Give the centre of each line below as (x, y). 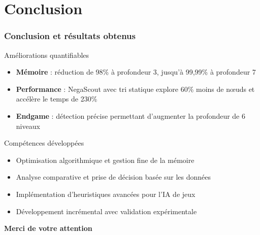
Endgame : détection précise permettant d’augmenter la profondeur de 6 (131, 115)
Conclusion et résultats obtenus (70, 36)
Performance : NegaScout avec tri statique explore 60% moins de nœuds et (135, 89)
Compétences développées (44, 143)
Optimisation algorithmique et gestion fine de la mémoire (105, 160)
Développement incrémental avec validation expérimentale (106, 211)
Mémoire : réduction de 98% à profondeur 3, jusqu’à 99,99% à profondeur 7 (136, 72)
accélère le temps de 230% (57, 99)
